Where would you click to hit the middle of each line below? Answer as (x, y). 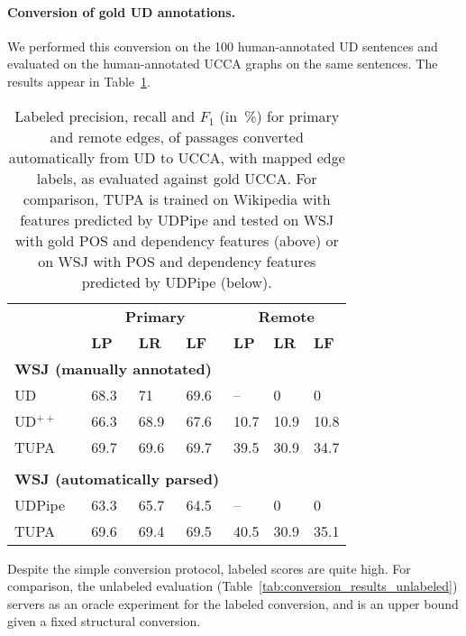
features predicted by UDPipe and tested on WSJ (177, 219)
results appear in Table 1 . (79, 81)
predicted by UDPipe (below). (177, 281)
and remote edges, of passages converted (177, 136)
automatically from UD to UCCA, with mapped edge (177, 157)
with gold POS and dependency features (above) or (177, 240)
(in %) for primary (279, 115)
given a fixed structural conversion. (104, 621)
